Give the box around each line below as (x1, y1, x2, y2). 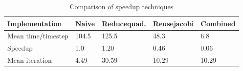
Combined (200, 18, 236, 28)
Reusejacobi (153, 18, 194, 28)
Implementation (7, 18, 62, 28)
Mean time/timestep (7, 31, 68, 41)
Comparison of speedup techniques (69, 1, 174, 11)
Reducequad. (102, 18, 146, 28)
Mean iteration (7, 55, 52, 65)
